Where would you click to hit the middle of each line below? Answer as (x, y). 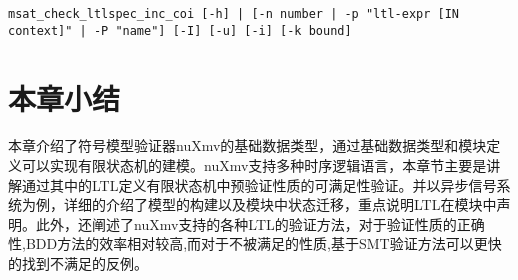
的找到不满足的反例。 (78, 263)
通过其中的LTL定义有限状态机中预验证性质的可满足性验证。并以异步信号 (259, 184)
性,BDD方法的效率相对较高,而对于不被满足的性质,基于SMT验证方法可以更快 (255, 243)
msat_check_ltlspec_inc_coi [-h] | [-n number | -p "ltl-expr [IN (234, 14)
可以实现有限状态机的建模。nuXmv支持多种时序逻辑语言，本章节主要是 (254, 165)
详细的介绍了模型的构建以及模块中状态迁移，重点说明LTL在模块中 (280, 204)
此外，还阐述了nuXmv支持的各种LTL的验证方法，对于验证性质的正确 (260, 223)
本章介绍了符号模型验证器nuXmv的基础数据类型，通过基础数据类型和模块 (247, 145)
